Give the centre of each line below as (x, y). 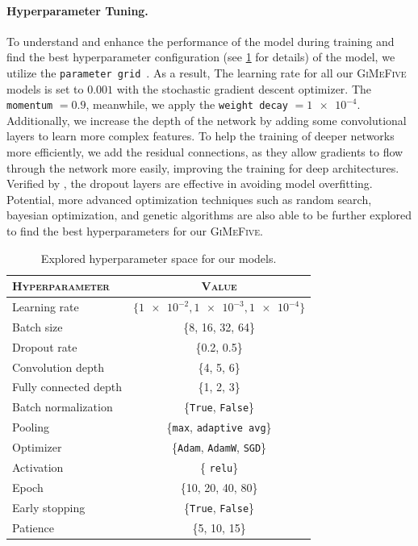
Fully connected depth (67, 387)
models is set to (45, 88)
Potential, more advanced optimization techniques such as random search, (189, 199)
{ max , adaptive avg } (219, 427)
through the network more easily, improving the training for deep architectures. (203, 167)
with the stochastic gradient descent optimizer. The (244, 88)
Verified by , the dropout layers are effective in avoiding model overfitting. (190, 183)
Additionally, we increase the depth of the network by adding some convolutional (207, 120)
